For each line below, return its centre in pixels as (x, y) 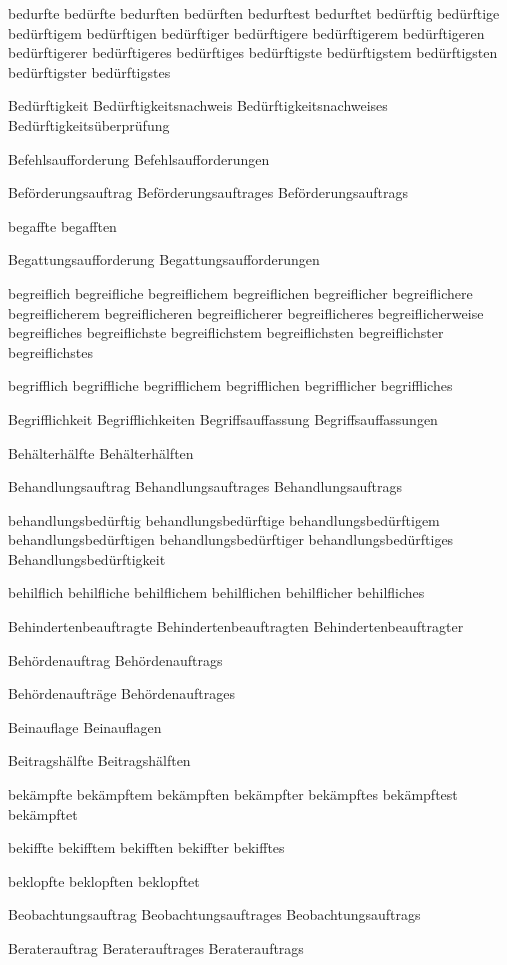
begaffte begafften (62, 225)
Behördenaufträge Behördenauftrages (121, 693)
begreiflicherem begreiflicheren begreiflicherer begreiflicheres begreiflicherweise (246, 312)
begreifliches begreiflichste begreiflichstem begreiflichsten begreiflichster (226, 332)
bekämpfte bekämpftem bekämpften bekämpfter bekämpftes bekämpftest (233, 794)
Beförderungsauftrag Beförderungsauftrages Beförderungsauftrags (208, 192)
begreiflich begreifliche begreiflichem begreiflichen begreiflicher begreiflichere (240, 292)
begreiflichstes (50, 351)
